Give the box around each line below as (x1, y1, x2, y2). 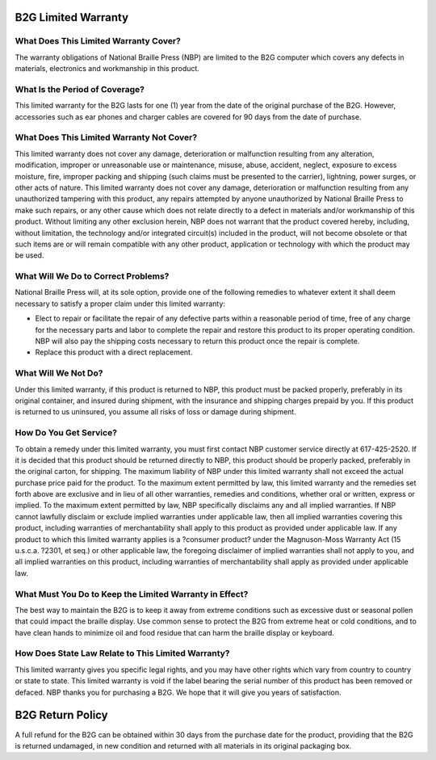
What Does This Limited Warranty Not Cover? (15, 132, 198, 143)
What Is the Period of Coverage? (15, 83, 145, 94)
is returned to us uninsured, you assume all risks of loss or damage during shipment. (15, 407, 296, 417)
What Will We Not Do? (15, 367, 103, 379)
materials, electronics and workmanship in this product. (15, 64, 199, 73)
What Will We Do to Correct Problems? (15, 271, 170, 282)
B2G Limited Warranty (15, 10, 129, 24)
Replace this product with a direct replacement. (35, 347, 193, 357)
